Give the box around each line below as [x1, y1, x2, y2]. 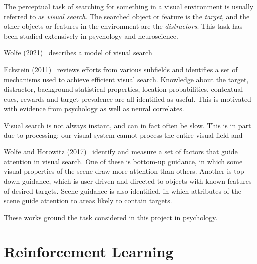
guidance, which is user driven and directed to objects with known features [22, 175, 252, 186]
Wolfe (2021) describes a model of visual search [4, 47, 152, 58]
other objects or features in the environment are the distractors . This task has [4, 21, 243, 31]
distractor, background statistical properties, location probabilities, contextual [4, 84, 243, 94]
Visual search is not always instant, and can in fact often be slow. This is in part [4, 120, 251, 130]
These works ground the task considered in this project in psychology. [4, 212, 218, 222]
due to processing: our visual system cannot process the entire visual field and [4, 130, 243, 140]
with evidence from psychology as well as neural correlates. [4, 103, 184, 114]
